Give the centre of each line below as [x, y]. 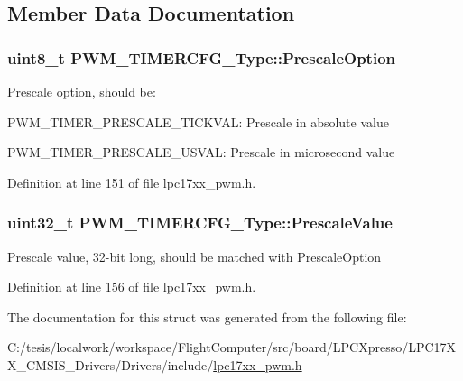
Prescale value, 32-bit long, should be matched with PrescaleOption [194, 256]
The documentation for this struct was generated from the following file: [207, 316]
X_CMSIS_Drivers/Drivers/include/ [111, 364]
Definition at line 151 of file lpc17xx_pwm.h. [132, 182]
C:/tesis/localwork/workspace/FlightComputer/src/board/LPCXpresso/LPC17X [232, 347]
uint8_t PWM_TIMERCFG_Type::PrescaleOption [201, 57]
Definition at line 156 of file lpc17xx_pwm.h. [132, 287]
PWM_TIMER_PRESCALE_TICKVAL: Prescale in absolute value [198, 121]
